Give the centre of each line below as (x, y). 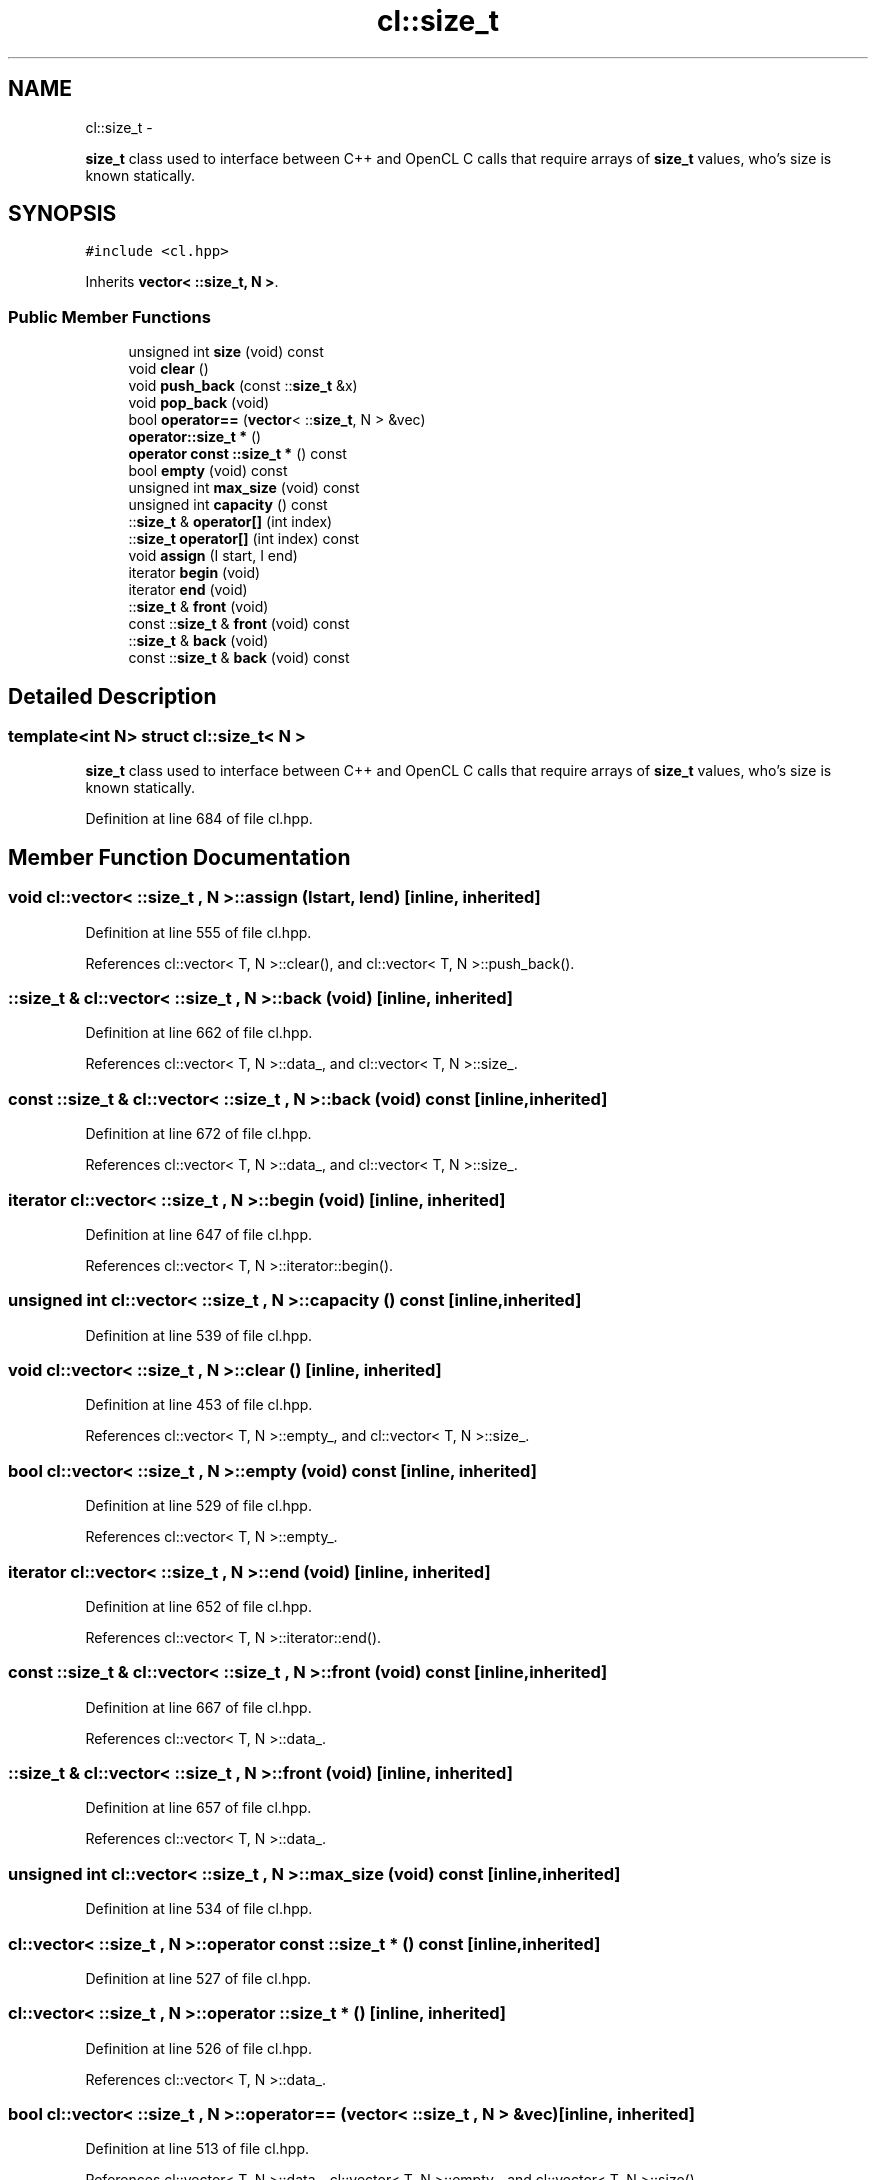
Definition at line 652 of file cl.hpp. (198, 1606)
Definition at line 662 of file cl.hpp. (199, 1033)
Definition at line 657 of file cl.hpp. (198, 1808)
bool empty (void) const (208, 471)
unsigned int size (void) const (226, 352)
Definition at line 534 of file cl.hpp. (199, 1909)
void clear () (168, 369)
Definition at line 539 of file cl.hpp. (199, 1335)
